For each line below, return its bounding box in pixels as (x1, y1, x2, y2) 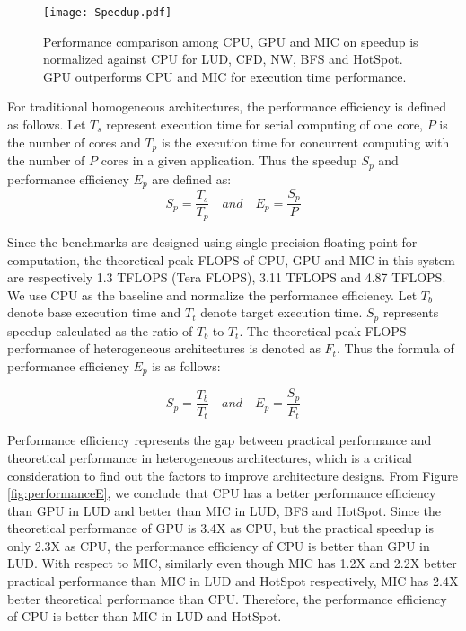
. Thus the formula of (336, 339, 454, 358)
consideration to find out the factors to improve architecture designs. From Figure (7, 466, 458, 484)
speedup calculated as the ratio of (7, 321, 193, 340)
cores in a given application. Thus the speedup (101, 151, 357, 170)
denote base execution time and (7, 303, 181, 322)
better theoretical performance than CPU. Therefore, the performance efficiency (7, 589, 447, 608)
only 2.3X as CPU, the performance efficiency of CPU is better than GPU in (7, 536, 430, 555)
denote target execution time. (200, 303, 363, 322)
